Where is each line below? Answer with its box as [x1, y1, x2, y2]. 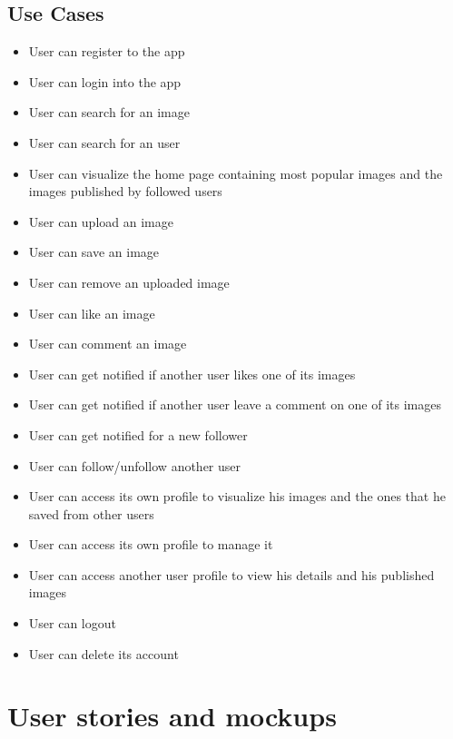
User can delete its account [28, 644, 179, 663]
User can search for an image [28, 103, 190, 122]
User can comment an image [28, 334, 187, 353]
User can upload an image [28, 212, 173, 231]
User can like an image [28, 303, 155, 322]
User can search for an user [28, 133, 181, 152]
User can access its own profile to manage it [28, 535, 273, 554]
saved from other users [28, 504, 154, 523]
